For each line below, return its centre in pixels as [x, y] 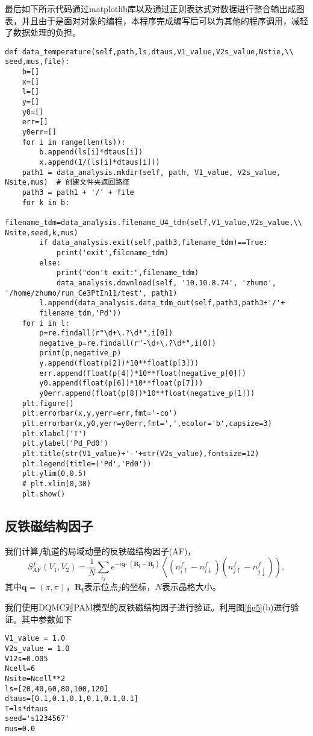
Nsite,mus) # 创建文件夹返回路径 [67, 182]
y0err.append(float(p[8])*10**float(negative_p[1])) [147, 394]
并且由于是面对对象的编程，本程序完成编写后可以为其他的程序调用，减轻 [165, 20]
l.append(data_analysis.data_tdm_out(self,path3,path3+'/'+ [162, 303]
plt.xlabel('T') [54, 433]
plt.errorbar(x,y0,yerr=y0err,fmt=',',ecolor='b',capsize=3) [147, 424]
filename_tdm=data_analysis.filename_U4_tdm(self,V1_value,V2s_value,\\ [153, 222]
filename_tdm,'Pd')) [80, 313]
